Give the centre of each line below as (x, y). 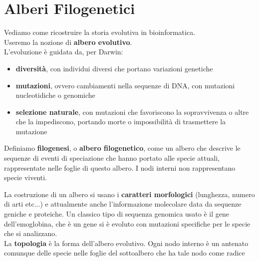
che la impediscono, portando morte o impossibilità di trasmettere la (121, 122)
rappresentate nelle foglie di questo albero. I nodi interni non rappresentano (120, 167)
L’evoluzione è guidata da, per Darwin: (64, 52)
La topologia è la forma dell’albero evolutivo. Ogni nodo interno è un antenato (126, 243)
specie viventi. (26, 177)
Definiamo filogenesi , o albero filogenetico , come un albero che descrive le (122, 148)
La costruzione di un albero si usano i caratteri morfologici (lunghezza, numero (129, 194)
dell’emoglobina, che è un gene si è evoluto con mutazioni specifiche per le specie (127, 223)
